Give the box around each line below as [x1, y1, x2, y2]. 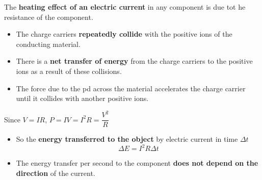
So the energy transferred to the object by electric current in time [16, 134, 238, 144]
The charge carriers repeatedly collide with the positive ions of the [16, 29, 232, 39]
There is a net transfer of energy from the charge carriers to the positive [16, 56, 253, 66]
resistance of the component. [4, 11, 93, 22]
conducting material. [16, 38, 81, 49]
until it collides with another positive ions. [16, 93, 149, 104]
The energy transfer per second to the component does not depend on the [16, 158, 258, 168]
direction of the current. [16, 168, 95, 178]
